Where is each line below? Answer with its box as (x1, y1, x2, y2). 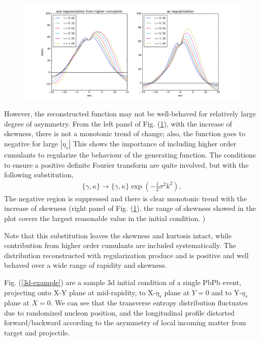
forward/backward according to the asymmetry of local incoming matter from (4, 317, 246, 328)
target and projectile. (4, 327, 70, 338)
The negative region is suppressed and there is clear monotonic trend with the (4, 193, 247, 203)
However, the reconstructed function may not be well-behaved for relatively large (4, 108, 256, 119)
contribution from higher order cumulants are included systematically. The (4, 240, 236, 251)
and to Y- (211, 287, 242, 297)
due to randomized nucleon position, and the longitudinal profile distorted (4, 307, 235, 318)
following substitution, (4, 169, 74, 180)
